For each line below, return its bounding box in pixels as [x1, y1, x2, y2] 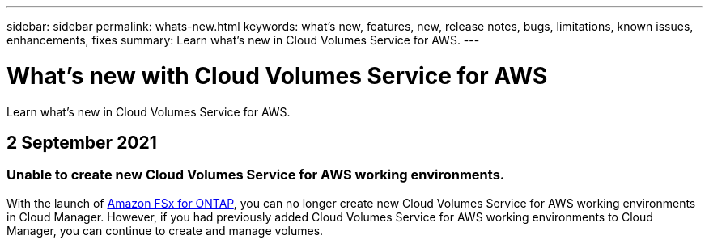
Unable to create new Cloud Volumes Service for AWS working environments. [6, 166, 505, 183]
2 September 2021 [6, 132, 157, 153]
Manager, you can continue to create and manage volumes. [6, 223, 324, 238]
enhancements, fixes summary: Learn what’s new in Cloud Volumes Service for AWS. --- [6, 33, 480, 47]
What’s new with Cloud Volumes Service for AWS [6, 61, 548, 90]
